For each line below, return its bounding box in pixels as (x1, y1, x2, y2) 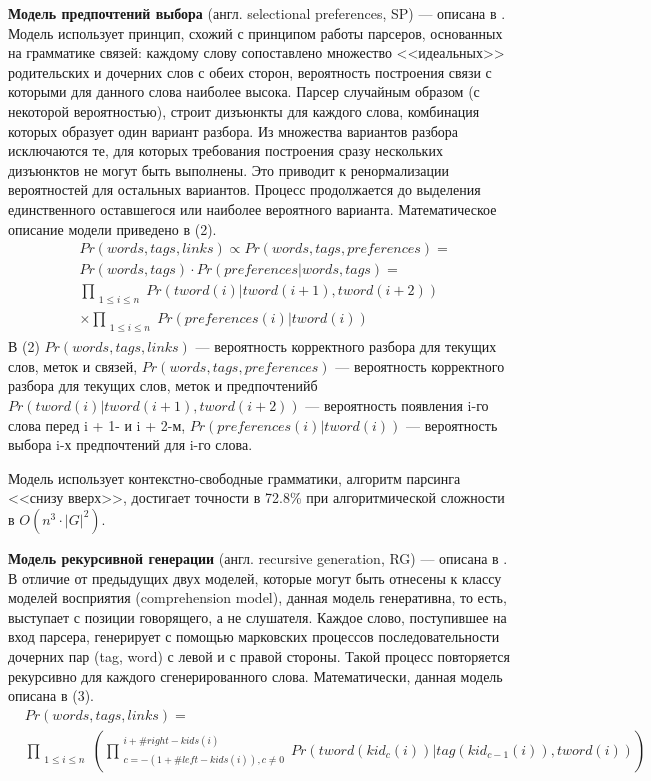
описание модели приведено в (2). (8, 218, 217, 239)
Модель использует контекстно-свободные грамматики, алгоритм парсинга (8, 467, 461, 488)
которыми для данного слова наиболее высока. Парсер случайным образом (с (8, 81, 480, 102)
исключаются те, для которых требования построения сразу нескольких (8, 140, 443, 161)
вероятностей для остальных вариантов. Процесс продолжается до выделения (8, 179, 481, 200)
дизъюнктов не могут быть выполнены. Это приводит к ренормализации (8, 159, 449, 180)
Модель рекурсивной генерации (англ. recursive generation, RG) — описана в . (8, 547, 508, 568)
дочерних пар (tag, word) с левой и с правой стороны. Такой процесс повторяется (8, 645, 510, 666)
